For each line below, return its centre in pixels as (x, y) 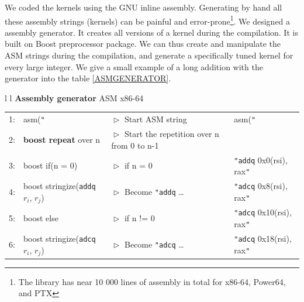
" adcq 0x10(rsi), (263, 212)
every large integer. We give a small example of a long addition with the (134, 66)
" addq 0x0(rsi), (261, 159)
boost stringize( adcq (59, 238)
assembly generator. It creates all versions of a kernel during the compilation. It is (151, 32)
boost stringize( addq (59, 186)
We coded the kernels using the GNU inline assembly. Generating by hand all (144, 7)
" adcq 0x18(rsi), (263, 238)
